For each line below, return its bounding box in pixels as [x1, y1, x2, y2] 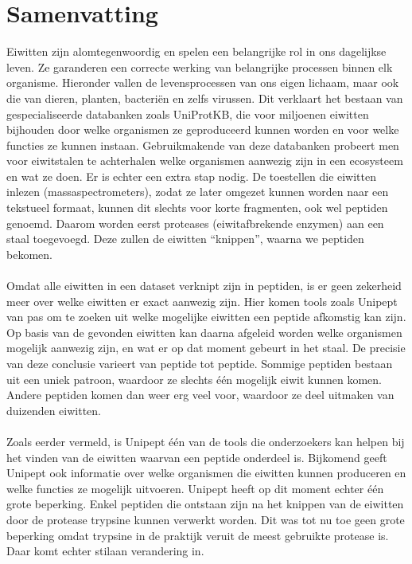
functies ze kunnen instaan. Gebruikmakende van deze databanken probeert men [6, 136, 399, 153]
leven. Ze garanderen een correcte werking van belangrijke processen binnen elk [6, 58, 393, 75]
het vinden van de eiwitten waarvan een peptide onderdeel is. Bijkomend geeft [6, 448, 387, 465]
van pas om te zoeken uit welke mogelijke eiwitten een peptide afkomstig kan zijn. [6, 308, 406, 325]
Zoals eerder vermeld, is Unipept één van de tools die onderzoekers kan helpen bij [6, 433, 405, 449]
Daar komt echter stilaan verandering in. [6, 542, 204, 559]
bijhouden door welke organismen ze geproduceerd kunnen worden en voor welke [6, 121, 399, 138]
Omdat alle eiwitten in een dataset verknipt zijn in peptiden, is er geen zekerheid [6, 277, 402, 294]
